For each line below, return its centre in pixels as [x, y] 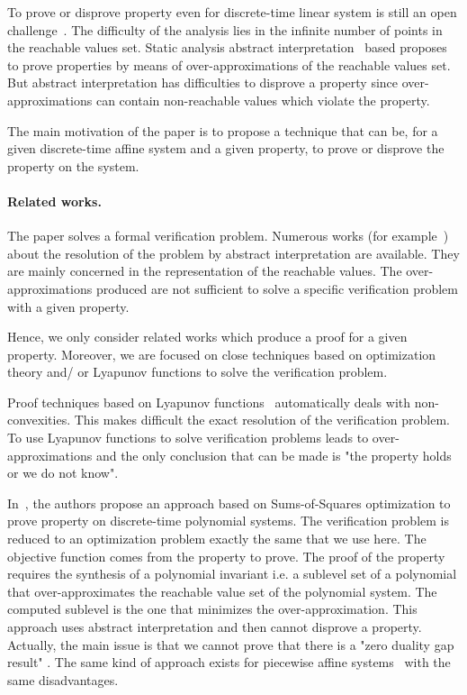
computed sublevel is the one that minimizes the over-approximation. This [212, 609]
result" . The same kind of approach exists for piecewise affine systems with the [229, 662]
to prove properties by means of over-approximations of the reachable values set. [229, 64]
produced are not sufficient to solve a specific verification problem [277, 288]
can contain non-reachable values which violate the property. [263, 100]
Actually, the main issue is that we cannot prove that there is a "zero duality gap [231, 644]
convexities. [39, 420]
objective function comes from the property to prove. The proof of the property [226, 556]
